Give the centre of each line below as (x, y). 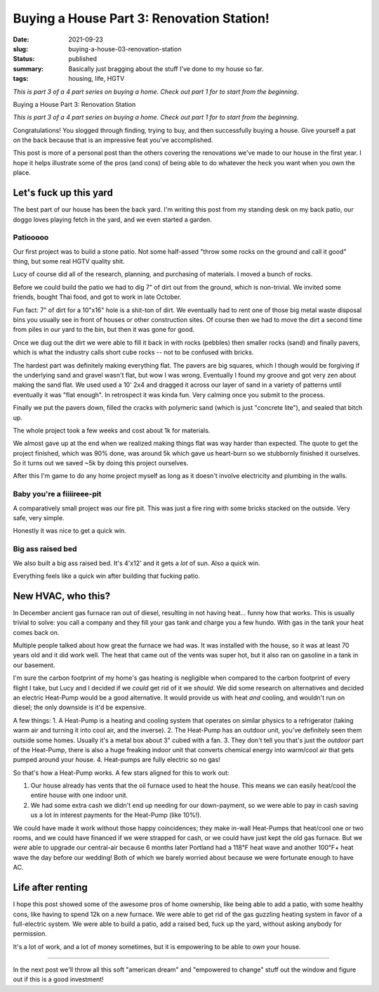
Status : (24, 59)
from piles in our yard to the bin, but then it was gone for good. (104, 330)
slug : (20, 49)
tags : (21, 79)
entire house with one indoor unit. (79, 795)
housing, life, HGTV (97, 79)
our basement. (34, 665)
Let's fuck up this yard (63, 193)
